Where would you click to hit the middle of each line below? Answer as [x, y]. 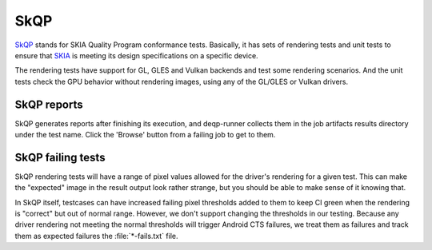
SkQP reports [49, 104]
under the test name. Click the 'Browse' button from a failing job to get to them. [145, 135]
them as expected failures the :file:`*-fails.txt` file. [96, 236]
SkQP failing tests [60, 157]
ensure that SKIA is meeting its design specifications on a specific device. [137, 55]
